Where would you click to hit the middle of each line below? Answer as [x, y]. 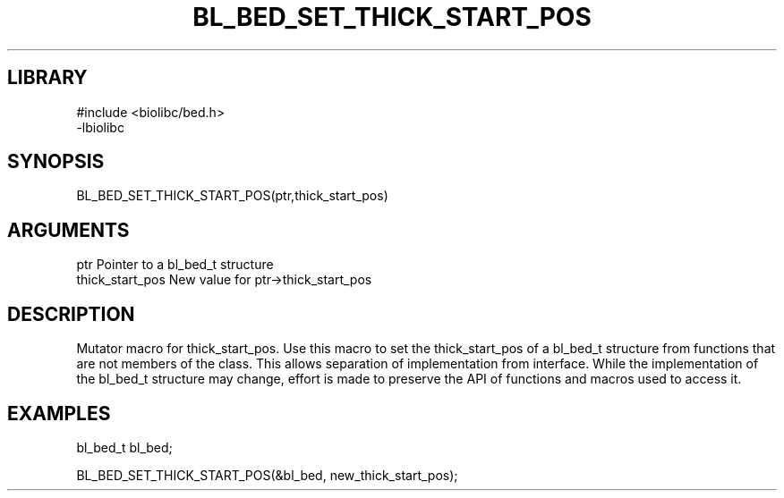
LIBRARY [47, 78]
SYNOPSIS [56, 162]
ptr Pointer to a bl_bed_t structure [175, 265]
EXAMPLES [59, 413]
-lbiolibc [100, 127]
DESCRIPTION [71, 314]
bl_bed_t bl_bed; [124, 447]
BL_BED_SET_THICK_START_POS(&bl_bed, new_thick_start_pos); [267, 475]
